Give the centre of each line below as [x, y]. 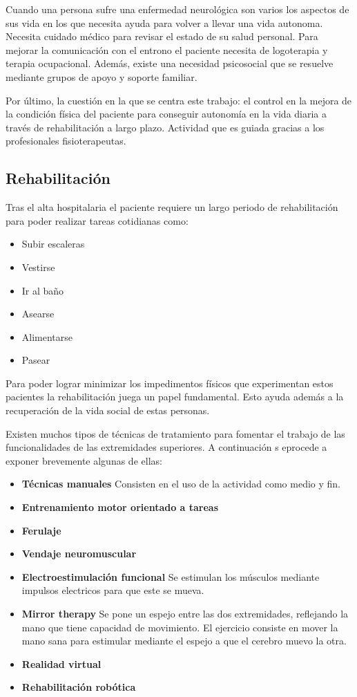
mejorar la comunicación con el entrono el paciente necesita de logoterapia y [167, 49]
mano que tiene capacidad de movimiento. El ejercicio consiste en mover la [180, 627]
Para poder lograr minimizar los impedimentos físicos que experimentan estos [170, 383]
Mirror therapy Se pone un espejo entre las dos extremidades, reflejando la [185, 614]
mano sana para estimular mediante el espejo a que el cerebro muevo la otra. [184, 641]
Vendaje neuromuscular [79, 554]
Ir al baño [43, 290]
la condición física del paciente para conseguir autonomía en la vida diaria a [166, 114]
